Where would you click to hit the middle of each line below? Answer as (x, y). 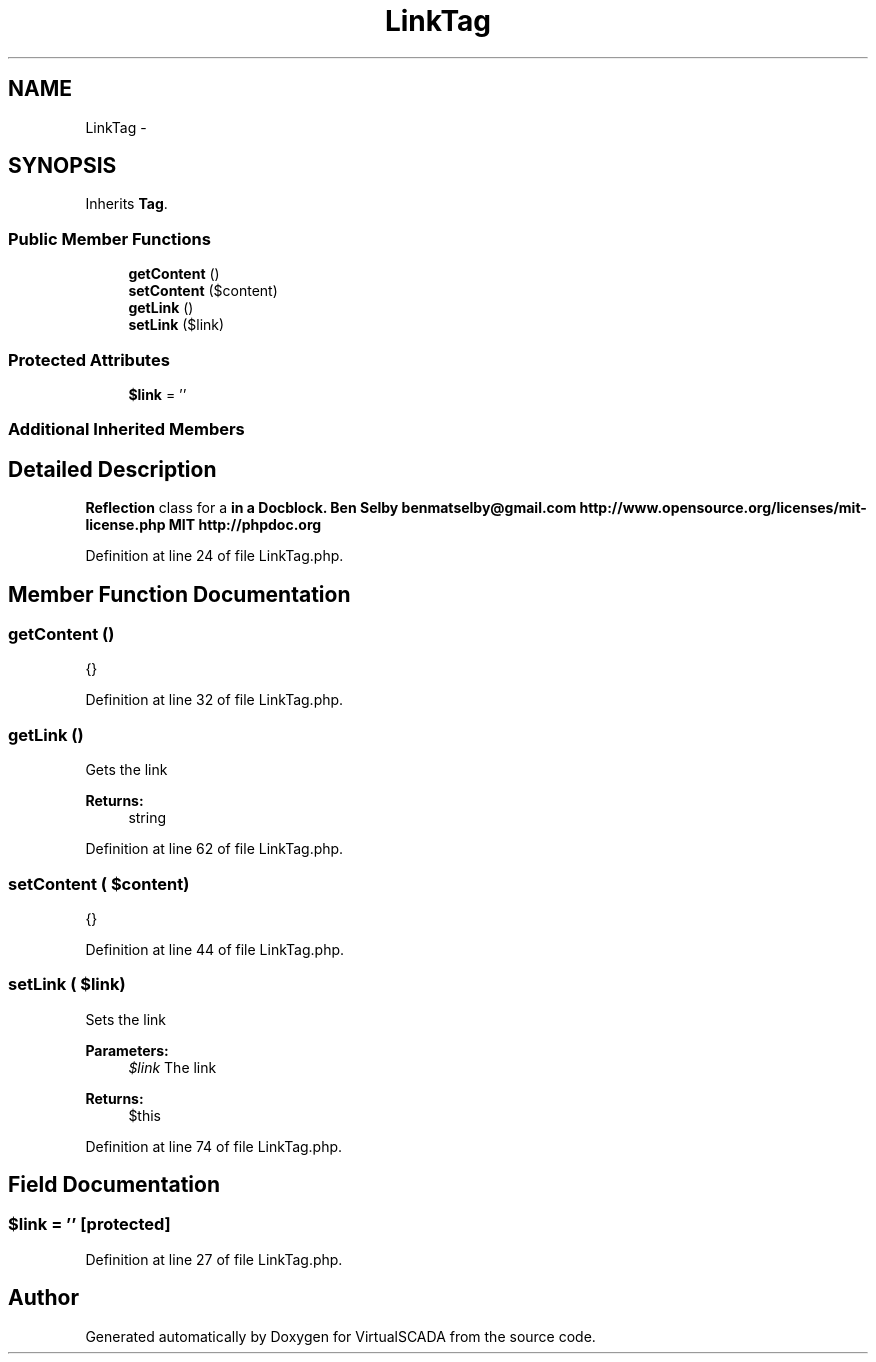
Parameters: (127, 1050)
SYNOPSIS (62, 166)
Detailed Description (112, 469)
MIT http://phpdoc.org (245, 525)
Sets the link (125, 1019)
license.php (125, 525)
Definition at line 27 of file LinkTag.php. (214, 1259)
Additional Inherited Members (126, 429)
